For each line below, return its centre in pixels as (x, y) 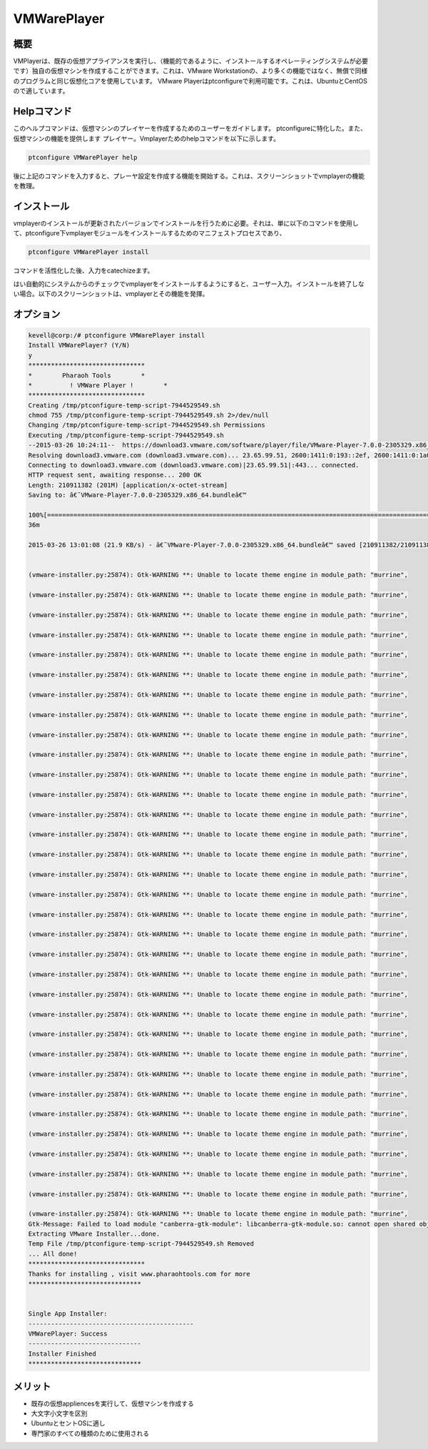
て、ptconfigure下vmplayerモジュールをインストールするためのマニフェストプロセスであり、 (149, 233)
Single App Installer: (68, 1314)
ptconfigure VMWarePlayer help (83, 157)
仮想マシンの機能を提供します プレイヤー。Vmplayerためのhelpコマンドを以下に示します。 (146, 138)
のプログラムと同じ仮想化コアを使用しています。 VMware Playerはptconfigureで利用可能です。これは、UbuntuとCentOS (190, 81)
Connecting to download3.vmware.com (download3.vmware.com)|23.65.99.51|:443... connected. (194, 465)
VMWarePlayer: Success (68, 1334)
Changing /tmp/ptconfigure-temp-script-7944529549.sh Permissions (147, 425)
